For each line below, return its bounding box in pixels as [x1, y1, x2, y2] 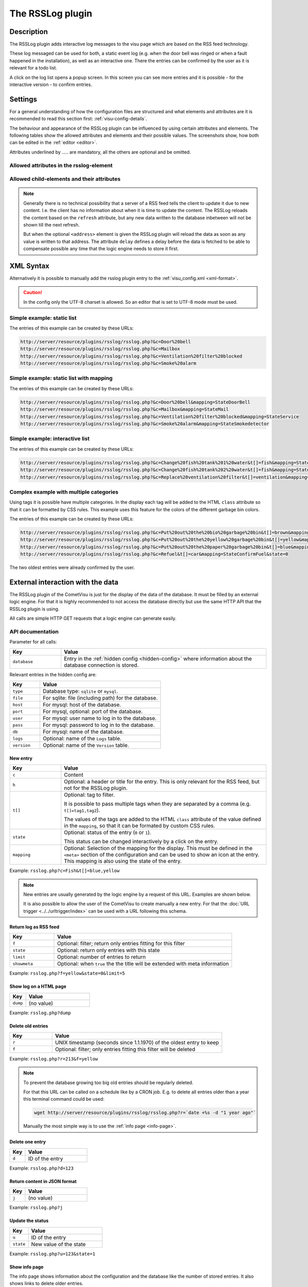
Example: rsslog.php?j [9, 1205, 63, 1211]
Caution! [23, 289, 43, 295]
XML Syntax [9, 262, 50, 270]
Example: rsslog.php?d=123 [9, 1165, 74, 1171]
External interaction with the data [9, 578, 119, 586]
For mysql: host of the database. [43, 701, 121, 708]
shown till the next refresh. [23, 221, 80, 228]
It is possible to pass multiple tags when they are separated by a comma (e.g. [64, 801, 251, 808]
